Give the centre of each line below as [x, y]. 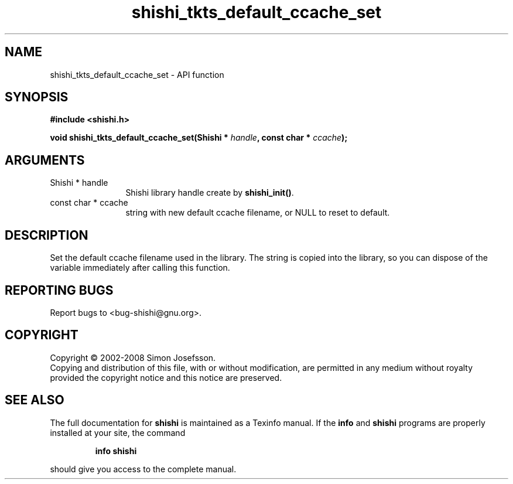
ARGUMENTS [45, 160]
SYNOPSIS [37, 97]
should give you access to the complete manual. [143, 469]
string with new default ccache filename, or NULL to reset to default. [258, 213]
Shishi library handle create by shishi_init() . [210, 193]
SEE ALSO [35, 400]
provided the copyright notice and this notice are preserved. [166, 377]
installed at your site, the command [118, 432]
